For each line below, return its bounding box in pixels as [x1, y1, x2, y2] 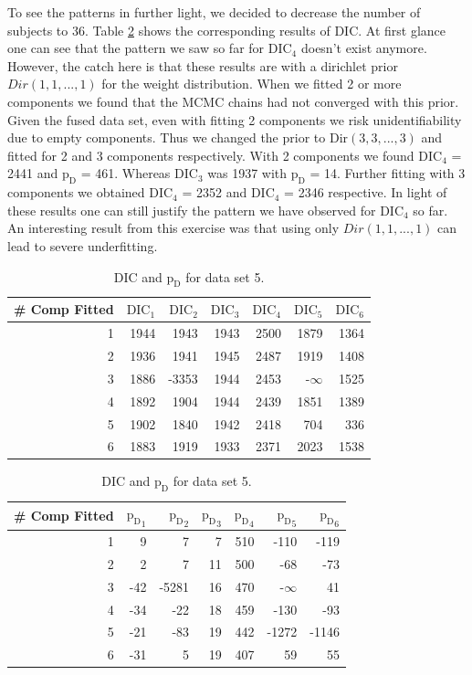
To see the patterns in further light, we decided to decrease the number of [7, 3, 421, 21]
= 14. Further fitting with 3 [309, 163, 466, 183]
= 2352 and [182, 183, 247, 202]
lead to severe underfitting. [7, 236, 158, 255]
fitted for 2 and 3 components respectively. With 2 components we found [7, 145, 414, 164]
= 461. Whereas [80, 163, 171, 183]
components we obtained [7, 183, 145, 202]
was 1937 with [207, 163, 288, 183]
